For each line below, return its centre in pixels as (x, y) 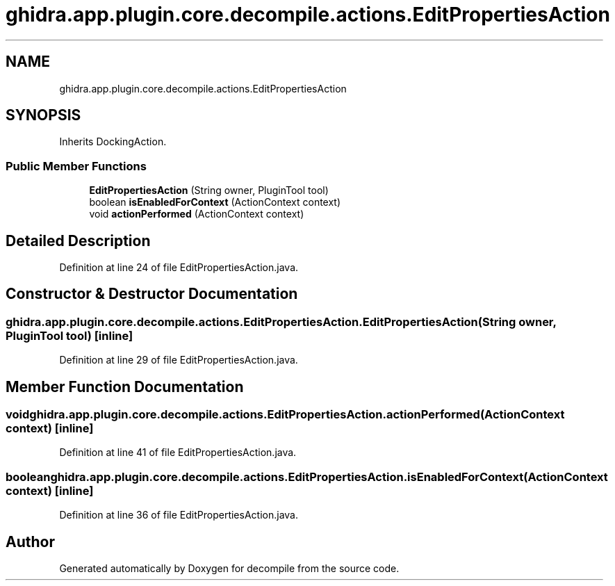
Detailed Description (78, 241)
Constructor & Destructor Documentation (152, 294)
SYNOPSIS (43, 115)
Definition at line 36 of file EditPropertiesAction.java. (179, 515)
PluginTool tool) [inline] (69, 335)
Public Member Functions (76, 166)
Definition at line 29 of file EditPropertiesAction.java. (179, 360)
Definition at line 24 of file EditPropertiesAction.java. (179, 268)
